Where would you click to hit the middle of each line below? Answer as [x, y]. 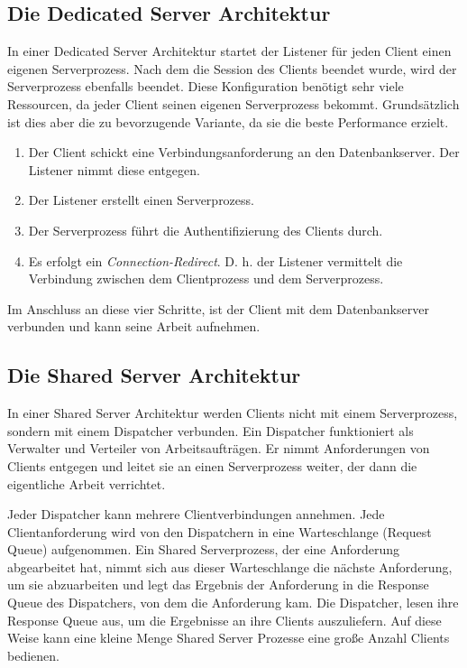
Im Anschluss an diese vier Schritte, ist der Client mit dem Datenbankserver [218, 308]
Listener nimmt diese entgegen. [114, 169]
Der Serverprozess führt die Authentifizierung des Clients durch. [206, 230]
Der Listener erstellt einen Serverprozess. [141, 200]
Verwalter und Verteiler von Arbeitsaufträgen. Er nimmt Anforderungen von [219, 448]
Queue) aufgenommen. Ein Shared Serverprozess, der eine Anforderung [204, 549]
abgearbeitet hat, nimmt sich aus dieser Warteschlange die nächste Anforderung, [230, 566]
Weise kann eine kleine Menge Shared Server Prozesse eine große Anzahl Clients [229, 638]
